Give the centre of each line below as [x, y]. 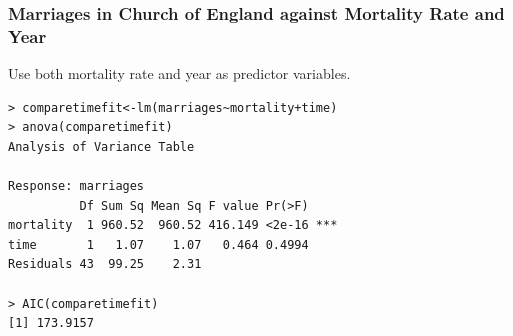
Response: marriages [76, 186]
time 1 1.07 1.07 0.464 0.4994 [158, 244]
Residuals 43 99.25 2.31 [105, 264]
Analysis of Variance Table [101, 146]
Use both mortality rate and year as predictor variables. [179, 73]
